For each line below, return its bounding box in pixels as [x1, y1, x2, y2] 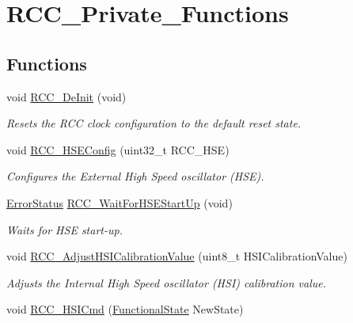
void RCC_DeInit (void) [6, 88, 127, 104]
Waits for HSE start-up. [6, 221, 123, 237]
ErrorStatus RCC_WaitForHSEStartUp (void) [6, 194, 233, 211]
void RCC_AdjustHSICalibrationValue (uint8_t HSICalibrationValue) [6, 248, 347, 264]
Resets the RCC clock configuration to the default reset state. [6, 115, 302, 131]
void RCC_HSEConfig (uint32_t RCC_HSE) [6, 141, 230, 158]
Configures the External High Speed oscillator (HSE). [6, 168, 264, 184]
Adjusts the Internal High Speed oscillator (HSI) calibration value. [6, 274, 326, 291]
